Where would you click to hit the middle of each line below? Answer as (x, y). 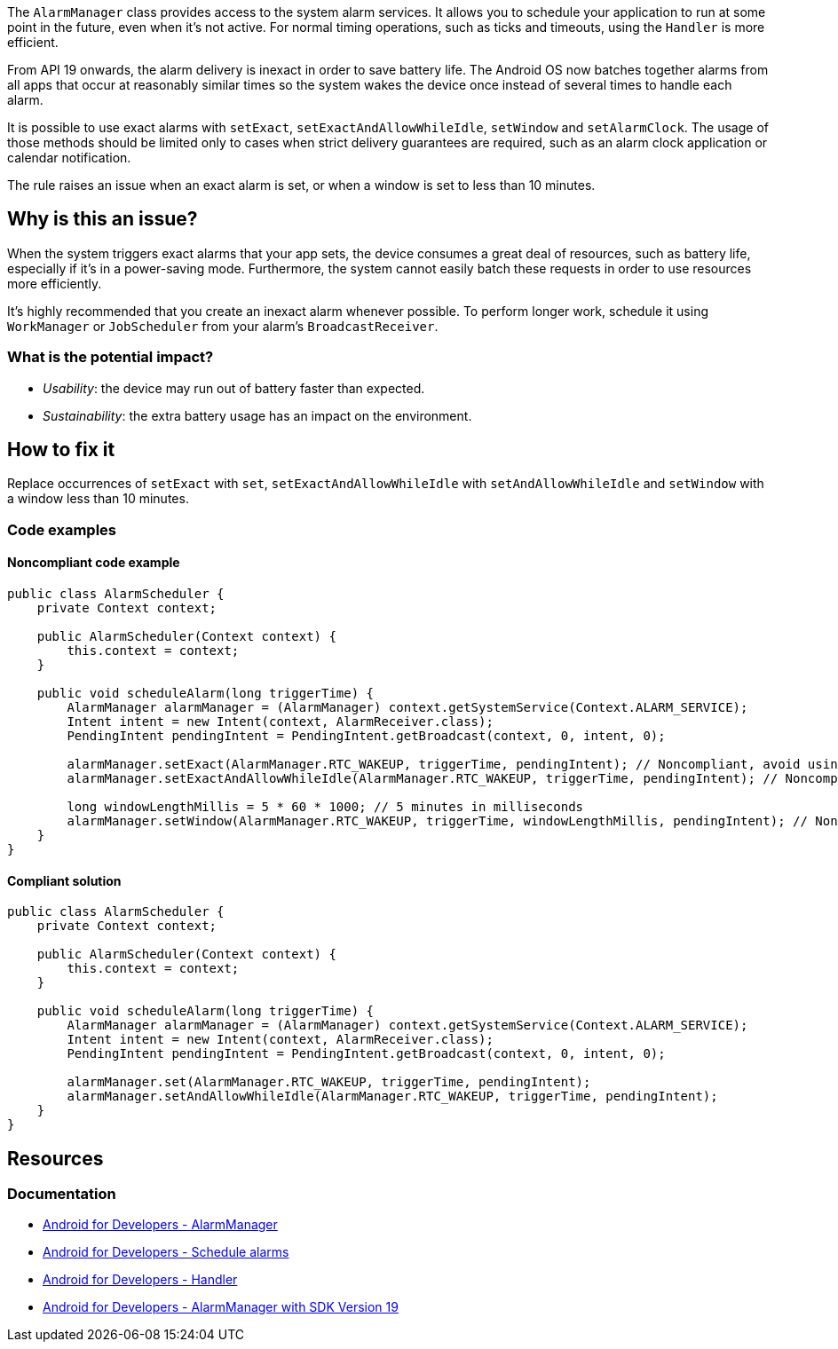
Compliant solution (64, 880)
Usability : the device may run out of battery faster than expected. (234, 388)
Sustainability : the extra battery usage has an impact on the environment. (257, 415)
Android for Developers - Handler (140, 1280)
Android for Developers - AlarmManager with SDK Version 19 (221, 1307)
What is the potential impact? (111, 357)
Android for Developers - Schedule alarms (166, 1252)
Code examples (62, 529)
